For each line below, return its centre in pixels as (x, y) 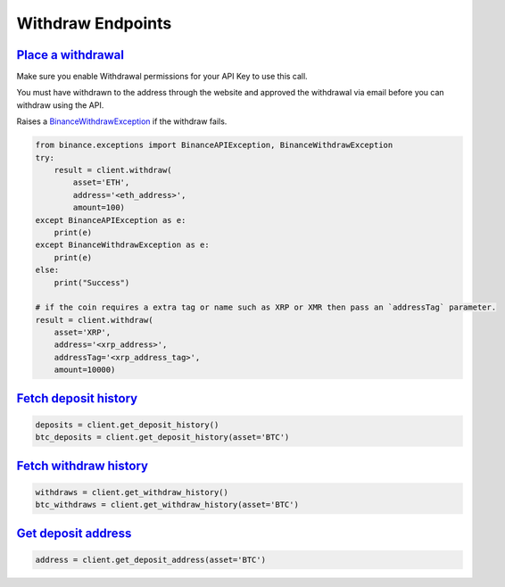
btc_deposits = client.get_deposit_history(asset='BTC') (162, 438)
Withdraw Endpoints (94, 23)
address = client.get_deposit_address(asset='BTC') (151, 559)
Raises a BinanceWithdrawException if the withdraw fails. (122, 121)
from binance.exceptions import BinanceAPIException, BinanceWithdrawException (214, 145)
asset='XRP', (83, 333)
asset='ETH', (101, 182)
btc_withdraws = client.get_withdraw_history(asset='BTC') (167, 505)
